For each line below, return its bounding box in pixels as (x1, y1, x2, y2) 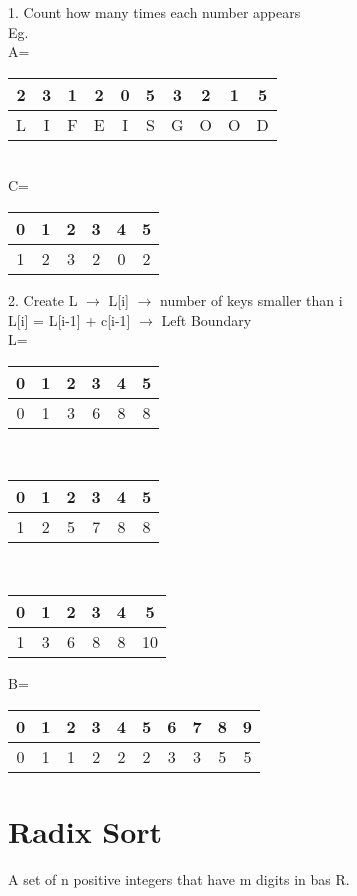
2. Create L (8, 289, 78, 310)
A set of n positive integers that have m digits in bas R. (8, 868, 350, 889)
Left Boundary (161, 309, 252, 330)
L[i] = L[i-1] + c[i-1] (8, 309, 131, 330)
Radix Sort (8, 810, 163, 851)
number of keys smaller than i (159, 289, 343, 310)
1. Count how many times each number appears (8, 2, 301, 22)
